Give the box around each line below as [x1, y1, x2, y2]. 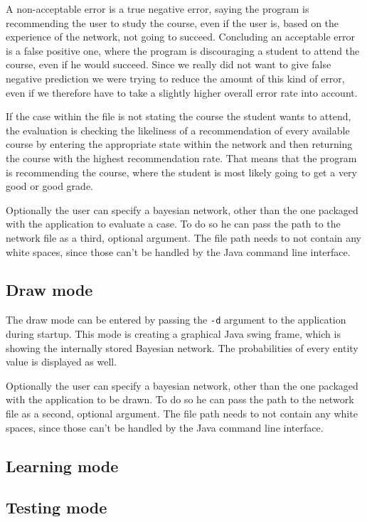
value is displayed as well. [6, 354, 117, 369]
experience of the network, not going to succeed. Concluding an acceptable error [6, 29, 356, 44]
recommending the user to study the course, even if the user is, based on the [6, 15, 339, 30]
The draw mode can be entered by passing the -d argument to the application [6, 312, 346, 327]
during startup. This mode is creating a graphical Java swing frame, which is [6, 326, 341, 341]
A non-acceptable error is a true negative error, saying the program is [6, 1, 309, 16]
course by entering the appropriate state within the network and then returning [6, 137, 353, 151]
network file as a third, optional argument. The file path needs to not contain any [6, 230, 362, 245]
